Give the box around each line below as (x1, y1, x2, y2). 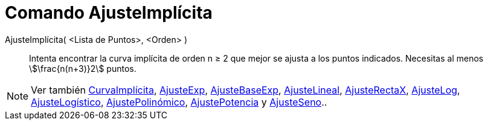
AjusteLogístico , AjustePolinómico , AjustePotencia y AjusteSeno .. (31, 95, 327, 108)
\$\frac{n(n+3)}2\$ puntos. (29, 63, 136, 74)
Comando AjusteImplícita (5, 2, 213, 23)
